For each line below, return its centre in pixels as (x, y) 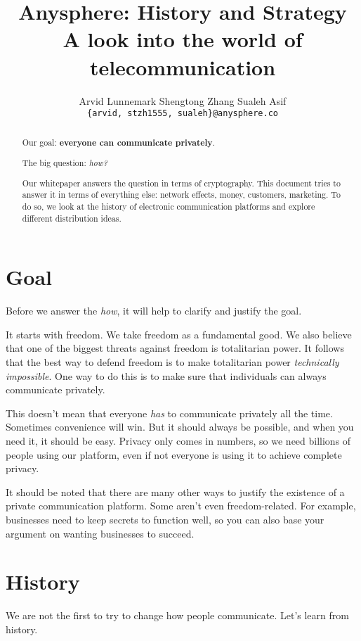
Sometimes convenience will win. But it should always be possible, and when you (180, 427)
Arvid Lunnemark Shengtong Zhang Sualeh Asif (183, 100)
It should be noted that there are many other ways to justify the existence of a (175, 491)
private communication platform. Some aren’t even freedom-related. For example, (181, 506)
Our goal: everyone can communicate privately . (118, 142)
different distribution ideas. (72, 218)
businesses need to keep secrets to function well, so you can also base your (165, 519)
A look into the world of (183, 39)
